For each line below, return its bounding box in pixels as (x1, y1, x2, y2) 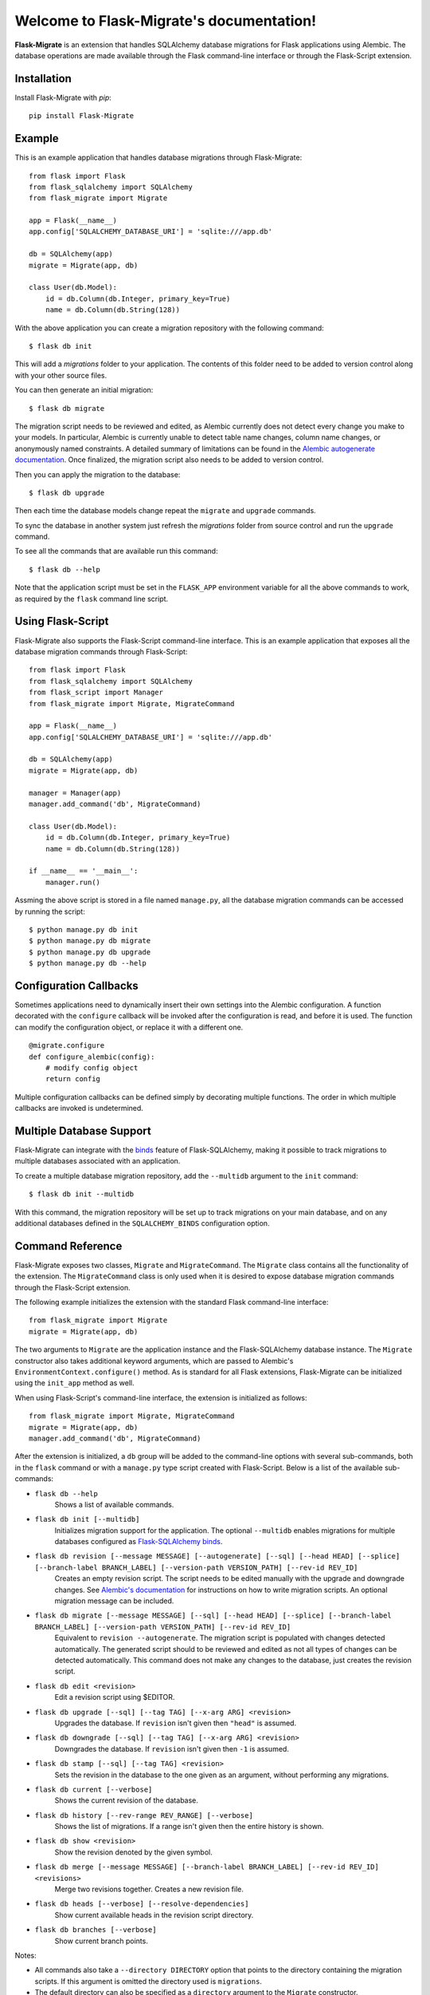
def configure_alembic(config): (29, 1052, 155, 1061)
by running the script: (14, 907, 85, 916)
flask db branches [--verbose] (34, 1926, 157, 1934)
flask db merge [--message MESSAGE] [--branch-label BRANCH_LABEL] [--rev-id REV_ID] (34, 1863, 380, 1871)
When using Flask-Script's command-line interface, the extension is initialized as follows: (14, 1393, 307, 1402)
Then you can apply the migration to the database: (14, 469, 181, 479)
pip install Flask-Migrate (29, 112, 135, 120)
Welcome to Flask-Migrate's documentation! (14, 12, 317, 30)
